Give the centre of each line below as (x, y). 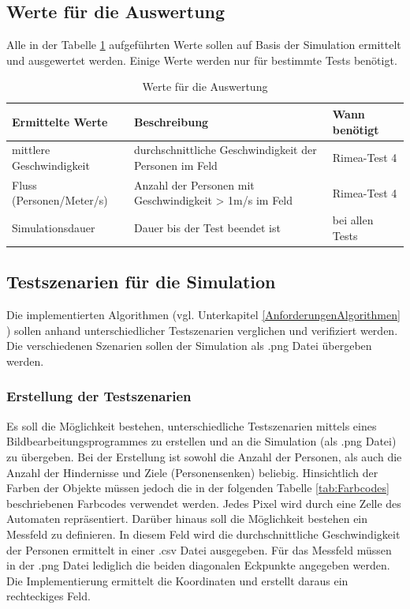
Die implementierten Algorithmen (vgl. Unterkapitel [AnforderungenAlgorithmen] (203, 315)
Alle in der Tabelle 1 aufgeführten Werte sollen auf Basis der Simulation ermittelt (204, 45)
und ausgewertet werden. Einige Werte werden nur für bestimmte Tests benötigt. (202, 60)
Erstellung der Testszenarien (99, 396)
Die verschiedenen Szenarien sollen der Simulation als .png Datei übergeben (189, 346)
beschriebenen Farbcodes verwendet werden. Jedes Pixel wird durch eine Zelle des (204, 503)
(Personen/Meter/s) (60, 200)
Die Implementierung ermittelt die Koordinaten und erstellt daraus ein (177, 580)
